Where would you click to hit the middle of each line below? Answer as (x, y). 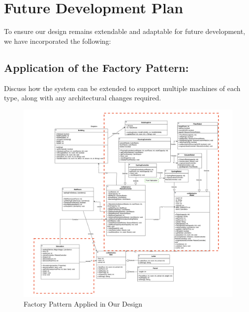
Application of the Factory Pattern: (96, 67)
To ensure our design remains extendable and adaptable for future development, (125, 31)
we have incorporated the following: (58, 41)
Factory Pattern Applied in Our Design (83, 304)
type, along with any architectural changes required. (83, 98)
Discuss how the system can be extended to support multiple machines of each (122, 88)
